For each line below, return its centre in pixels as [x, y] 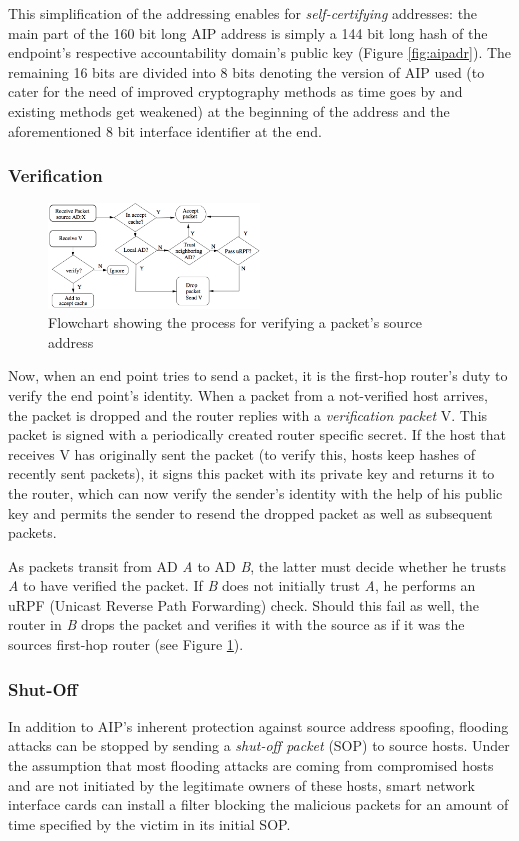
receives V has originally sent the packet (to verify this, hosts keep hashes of [241, 453]
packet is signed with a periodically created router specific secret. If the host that [257, 434]
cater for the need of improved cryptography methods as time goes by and [235, 91]
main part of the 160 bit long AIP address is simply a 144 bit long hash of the [248, 32]
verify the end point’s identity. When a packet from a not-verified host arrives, [248, 394]
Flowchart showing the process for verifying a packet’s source [235, 322]
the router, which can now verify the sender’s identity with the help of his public [255, 492]
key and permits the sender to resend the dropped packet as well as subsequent [250, 512]
